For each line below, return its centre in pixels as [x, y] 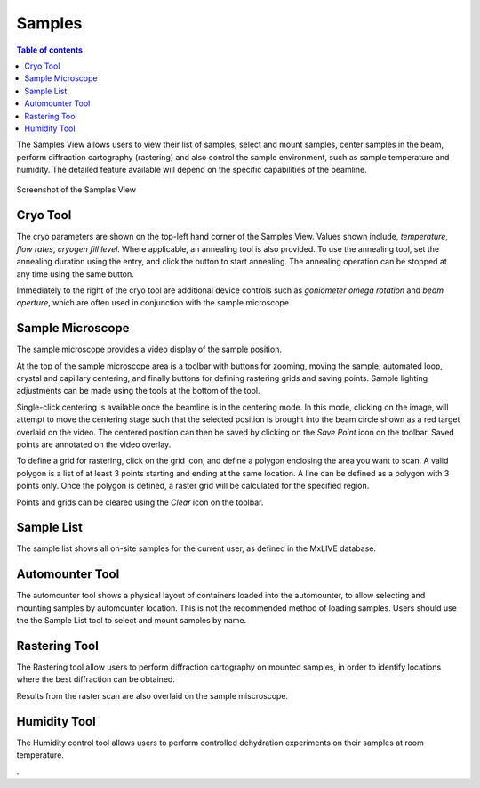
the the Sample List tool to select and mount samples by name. [132, 621]
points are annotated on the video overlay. [94, 444]
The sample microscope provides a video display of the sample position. [149, 349]
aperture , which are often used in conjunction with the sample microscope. [154, 303]
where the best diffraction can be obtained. [96, 679]
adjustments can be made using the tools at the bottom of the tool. [139, 391]
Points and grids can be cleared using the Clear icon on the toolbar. [140, 502]
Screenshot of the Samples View [76, 190]
